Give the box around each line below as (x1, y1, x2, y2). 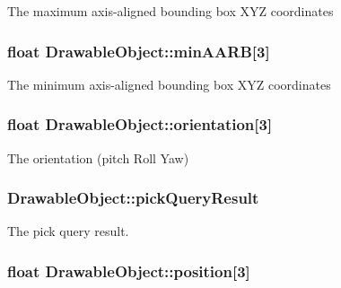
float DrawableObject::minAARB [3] (7, 39, 270, 62)
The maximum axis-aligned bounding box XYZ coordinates (7, 2, 334, 20)
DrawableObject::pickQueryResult (7, 187, 259, 209)
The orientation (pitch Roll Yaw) (7, 148, 189, 167)
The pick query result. (7, 222, 129, 240)
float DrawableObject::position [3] (7, 259, 250, 282)
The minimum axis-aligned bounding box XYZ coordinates (7, 74, 331, 93)
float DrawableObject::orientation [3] (7, 113, 273, 135)
